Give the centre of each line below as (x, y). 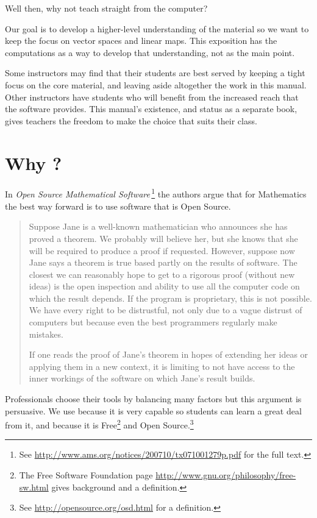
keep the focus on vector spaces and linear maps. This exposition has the (141, 41)
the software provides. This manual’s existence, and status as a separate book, (151, 109)
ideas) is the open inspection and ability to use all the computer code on (164, 286)
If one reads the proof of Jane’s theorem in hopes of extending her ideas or (169, 354)
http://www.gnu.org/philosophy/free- (226, 475)
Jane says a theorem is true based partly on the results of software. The (163, 262)
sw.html (34, 487)
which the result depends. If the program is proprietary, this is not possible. (170, 298)
